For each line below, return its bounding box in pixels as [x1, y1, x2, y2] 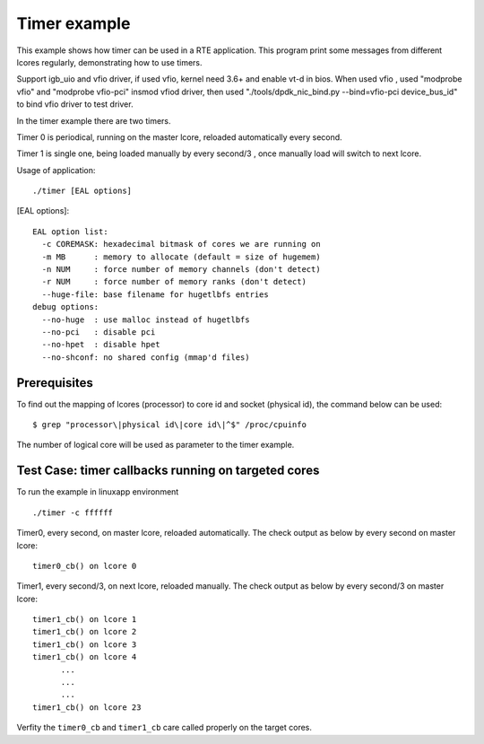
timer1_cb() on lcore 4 [32, 652, 137, 662]
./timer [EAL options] [32, 186, 133, 197]
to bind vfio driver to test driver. [16, 99, 134, 109]
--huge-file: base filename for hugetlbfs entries [41, 289, 269, 300]
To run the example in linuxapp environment [16, 486, 179, 497]
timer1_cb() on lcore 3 [32, 639, 137, 650]
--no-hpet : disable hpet [41, 339, 160, 350]
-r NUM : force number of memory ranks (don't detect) [41, 276, 307, 287]
